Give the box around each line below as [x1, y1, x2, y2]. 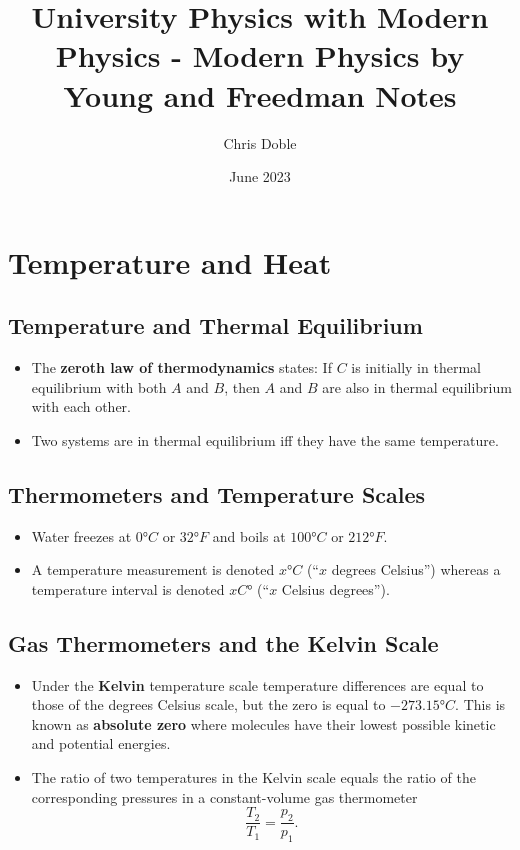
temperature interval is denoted [31, 578, 225, 599]
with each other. [31, 396, 132, 417]
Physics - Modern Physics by [55, 35, 465, 76]
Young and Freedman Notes [63, 74, 457, 115]
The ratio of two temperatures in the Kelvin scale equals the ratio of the [31, 767, 476, 788]
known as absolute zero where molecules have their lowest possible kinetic [31, 713, 496, 734]
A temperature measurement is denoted [31, 559, 275, 580]
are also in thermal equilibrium [322, 376, 512, 397]
